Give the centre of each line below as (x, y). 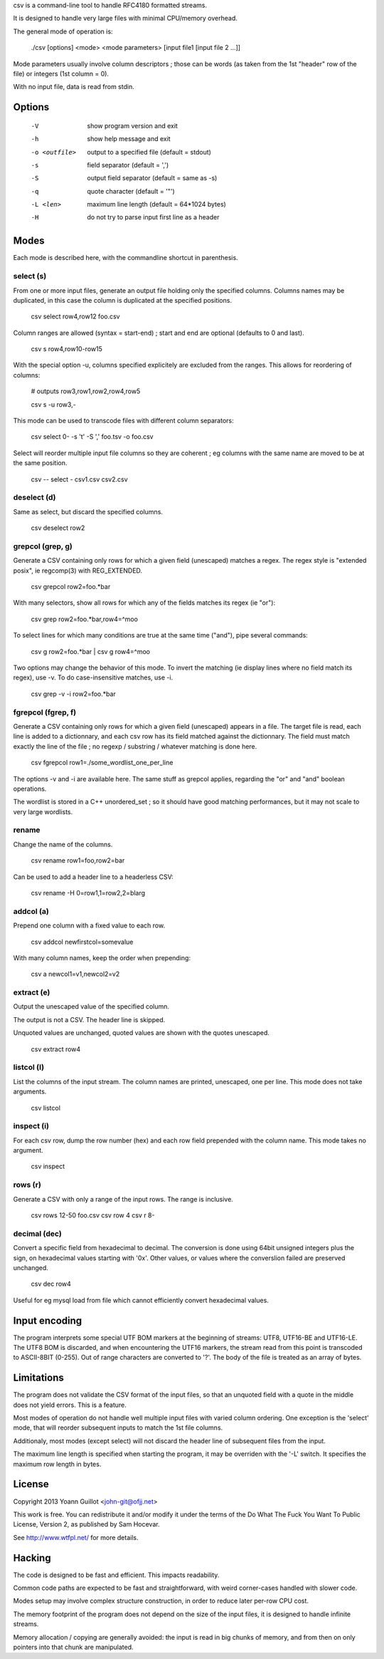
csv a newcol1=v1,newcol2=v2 (75, 974)
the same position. (40, 463)
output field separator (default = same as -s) (152, 178)
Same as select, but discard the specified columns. (88, 511)
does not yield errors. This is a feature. (70, 1405)
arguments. (30, 1092)
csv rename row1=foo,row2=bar (78, 860)
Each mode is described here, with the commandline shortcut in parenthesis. (126, 258)
